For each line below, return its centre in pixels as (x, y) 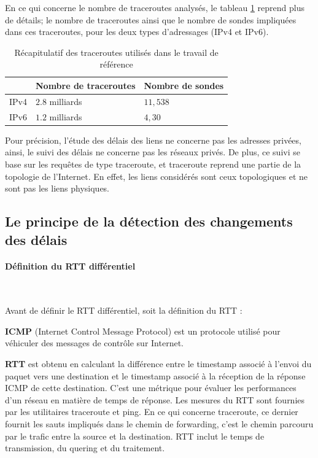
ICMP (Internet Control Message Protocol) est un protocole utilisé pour (143, 331)
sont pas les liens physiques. (57, 188)
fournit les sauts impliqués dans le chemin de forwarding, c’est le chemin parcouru (159, 424)
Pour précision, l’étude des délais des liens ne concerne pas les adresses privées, (153, 140)
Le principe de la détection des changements (149, 221)
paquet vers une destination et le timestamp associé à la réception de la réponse (155, 375)
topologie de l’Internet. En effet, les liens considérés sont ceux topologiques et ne (157, 176)
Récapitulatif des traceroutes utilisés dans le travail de (116, 52)
